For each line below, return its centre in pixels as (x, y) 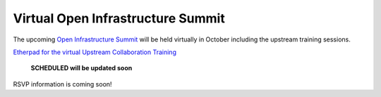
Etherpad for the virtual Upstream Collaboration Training (95, 52)
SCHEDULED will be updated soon (81, 68)
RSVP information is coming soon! (62, 84)
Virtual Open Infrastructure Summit (119, 18)
